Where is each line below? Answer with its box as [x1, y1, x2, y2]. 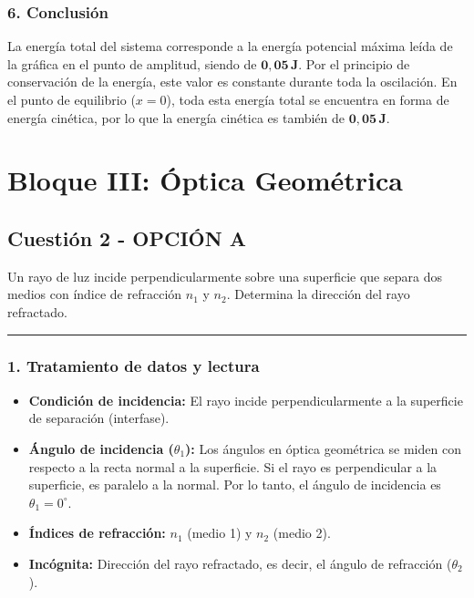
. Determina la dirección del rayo [226, 284, 410, 304]
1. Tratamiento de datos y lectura [7, 355, 260, 377]
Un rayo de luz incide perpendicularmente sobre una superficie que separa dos [7, 266, 442, 285]
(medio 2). [273, 523, 331, 542]
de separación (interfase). [28, 408, 170, 428]
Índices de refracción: [28, 523, 166, 542]
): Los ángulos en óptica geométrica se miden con [185, 438, 461, 458]
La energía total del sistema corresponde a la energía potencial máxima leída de [7, 36, 453, 56]
